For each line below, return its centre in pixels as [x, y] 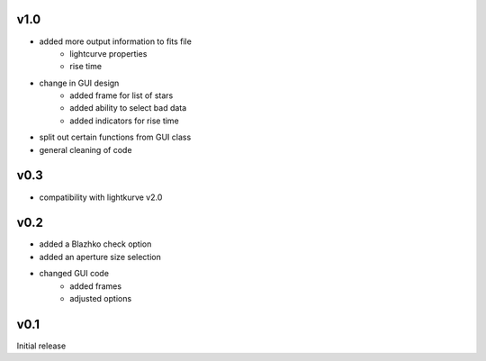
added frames [95, 286]
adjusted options [101, 299]
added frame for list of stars [121, 95]
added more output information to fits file [116, 41]
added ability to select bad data [128, 108]
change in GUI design [79, 83]
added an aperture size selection [100, 257]
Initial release [41, 346]
